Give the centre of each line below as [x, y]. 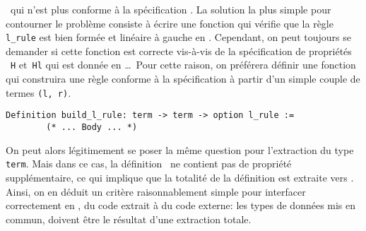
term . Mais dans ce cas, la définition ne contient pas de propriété [149, 164]
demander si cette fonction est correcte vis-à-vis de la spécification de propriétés [179, 51]
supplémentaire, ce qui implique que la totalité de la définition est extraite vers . [180, 177]
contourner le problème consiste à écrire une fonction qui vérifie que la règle [170, 23]
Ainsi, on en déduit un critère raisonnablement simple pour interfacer [156, 191]
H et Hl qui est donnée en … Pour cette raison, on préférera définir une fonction [183, 65]
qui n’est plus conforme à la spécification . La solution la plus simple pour [171, 9]
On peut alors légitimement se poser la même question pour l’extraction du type [180, 149]
